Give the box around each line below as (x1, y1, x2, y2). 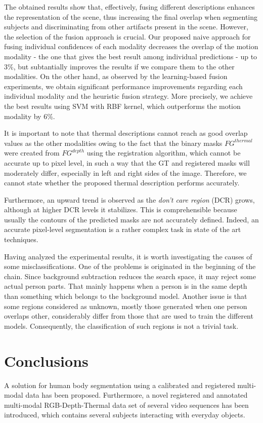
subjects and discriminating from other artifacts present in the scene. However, (4, 21, 248, 32)
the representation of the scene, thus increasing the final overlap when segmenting (4, 11, 258, 22)
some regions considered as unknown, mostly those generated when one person (4, 300, 247, 311)
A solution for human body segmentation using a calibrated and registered (4, 379, 235, 390)
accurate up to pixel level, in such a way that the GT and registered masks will (4, 157, 250, 168)
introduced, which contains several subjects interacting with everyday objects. (4, 409, 245, 420)
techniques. (4, 234, 38, 245)
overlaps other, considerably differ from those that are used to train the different (4, 311, 253, 321)
